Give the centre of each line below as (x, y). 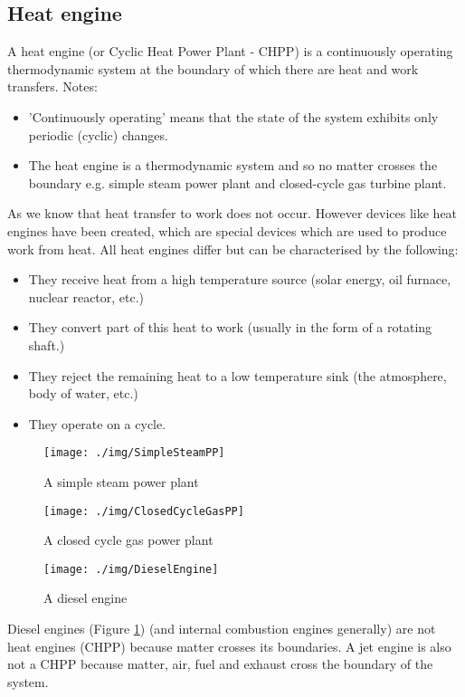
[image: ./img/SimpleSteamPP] (134, 453)
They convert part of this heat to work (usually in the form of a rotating (230, 327)
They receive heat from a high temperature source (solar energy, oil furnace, (240, 279)
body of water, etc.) (83, 393)
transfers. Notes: (52, 86)
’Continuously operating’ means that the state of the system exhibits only (233, 116)
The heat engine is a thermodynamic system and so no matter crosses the (233, 165)
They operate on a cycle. (97, 423)
